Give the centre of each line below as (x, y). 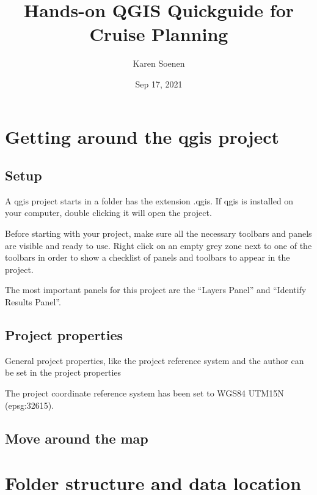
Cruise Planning (159, 34)
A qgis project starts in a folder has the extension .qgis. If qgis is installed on (149, 200)
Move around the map (77, 438)
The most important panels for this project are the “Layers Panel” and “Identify (156, 290)
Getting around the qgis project (142, 136)
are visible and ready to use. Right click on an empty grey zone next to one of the (158, 245)
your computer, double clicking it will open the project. (108, 213)
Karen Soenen (159, 63)
